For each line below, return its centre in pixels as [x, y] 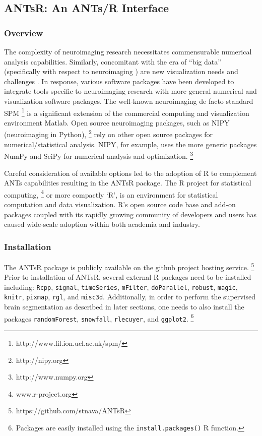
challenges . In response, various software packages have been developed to [119, 81]
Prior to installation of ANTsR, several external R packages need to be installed [128, 277]
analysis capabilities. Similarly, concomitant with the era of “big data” [113, 61]
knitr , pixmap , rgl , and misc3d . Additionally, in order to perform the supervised [130, 297]
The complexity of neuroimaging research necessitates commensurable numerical [128, 51]
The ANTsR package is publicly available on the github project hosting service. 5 [129, 266]
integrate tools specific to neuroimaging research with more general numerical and [130, 91]
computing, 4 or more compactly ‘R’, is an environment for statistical [111, 194]
